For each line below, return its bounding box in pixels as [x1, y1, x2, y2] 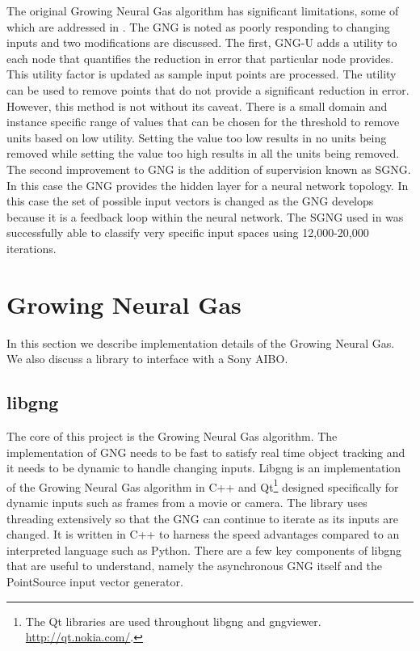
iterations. [6, 239, 57, 256]
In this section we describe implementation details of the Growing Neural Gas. [6, 334, 395, 351]
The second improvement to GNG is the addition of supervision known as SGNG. [6, 160, 411, 177]
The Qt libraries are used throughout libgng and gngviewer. [25, 612, 321, 629]
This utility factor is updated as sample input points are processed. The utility [6, 66, 397, 82]
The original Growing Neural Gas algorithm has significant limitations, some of [6, 2, 399, 19]
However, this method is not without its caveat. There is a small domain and [6, 97, 388, 114]
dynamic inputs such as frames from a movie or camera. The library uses [6, 494, 367, 511]
